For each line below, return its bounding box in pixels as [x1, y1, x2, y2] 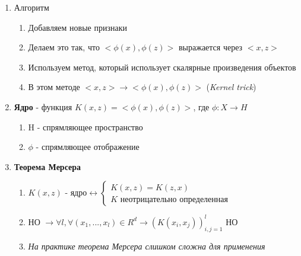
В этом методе [28, 81, 80, 93]
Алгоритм [14, 1, 49, 13]
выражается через [178, 41, 243, 53]
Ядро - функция [14, 100, 72, 113]
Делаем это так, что [28, 41, 100, 53]
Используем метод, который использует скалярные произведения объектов [28, 60, 296, 73]
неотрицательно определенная [120, 195, 228, 204]
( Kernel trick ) [206, 81, 256, 93]
